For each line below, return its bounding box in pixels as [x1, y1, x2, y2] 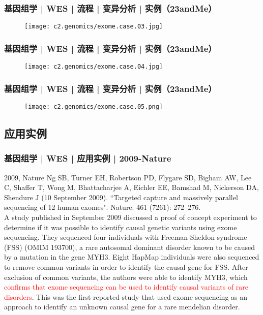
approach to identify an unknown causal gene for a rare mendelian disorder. [4, 301, 240, 312]
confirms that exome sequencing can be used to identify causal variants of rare [4, 281, 249, 292]
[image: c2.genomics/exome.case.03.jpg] [24, 23, 163, 30]
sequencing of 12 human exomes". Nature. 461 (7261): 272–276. [4, 202, 201, 212]
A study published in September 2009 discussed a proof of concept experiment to [4, 212, 257, 222]
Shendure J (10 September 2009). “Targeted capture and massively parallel [4, 192, 238, 202]
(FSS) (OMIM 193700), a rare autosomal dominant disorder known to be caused [4, 241, 255, 252]
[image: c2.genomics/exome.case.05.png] [24, 103, 163, 110]
